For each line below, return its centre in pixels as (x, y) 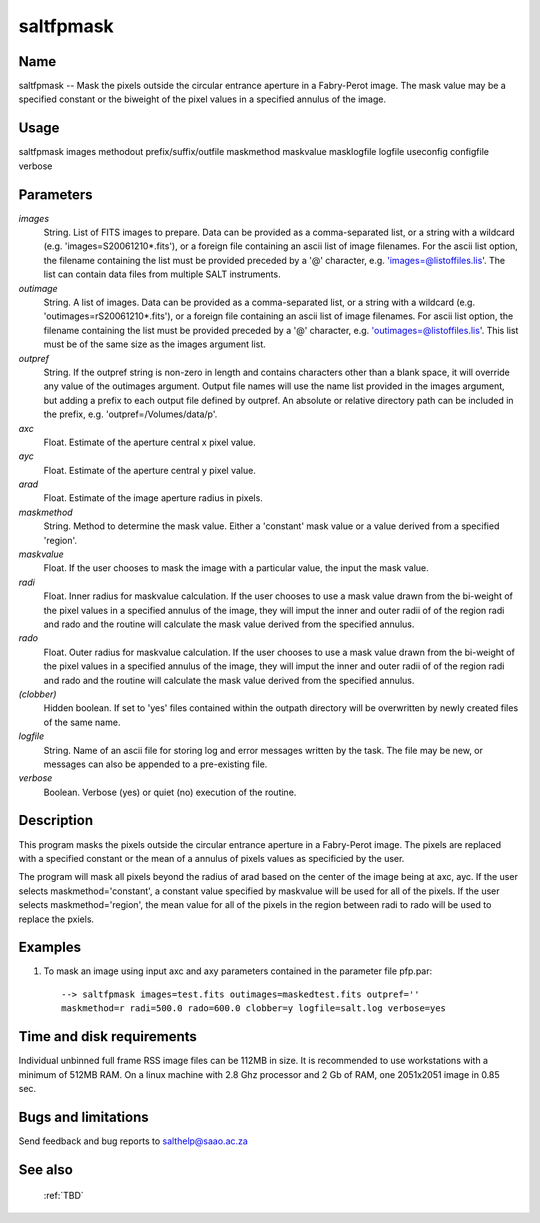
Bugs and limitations (83, 1116)
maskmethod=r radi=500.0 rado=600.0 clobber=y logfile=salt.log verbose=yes (254, 1008)
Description (56, 820)
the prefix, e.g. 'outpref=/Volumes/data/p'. (130, 414)
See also (46, 1169)
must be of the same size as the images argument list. (155, 344)
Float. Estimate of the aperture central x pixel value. (149, 442)
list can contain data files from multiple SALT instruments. (162, 274)
